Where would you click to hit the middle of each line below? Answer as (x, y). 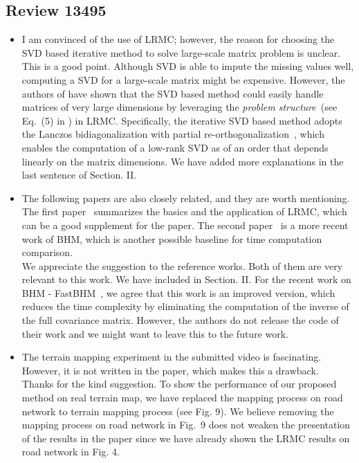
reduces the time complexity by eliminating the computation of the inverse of (185, 306)
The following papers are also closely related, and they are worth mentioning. (186, 198)
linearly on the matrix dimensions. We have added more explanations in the (183, 161)
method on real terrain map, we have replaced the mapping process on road (182, 398)
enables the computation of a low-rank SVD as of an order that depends (175, 147)
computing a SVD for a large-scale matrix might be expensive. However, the (183, 79)
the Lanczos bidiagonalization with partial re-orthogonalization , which (173, 134)
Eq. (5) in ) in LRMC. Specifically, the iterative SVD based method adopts (182, 120)
